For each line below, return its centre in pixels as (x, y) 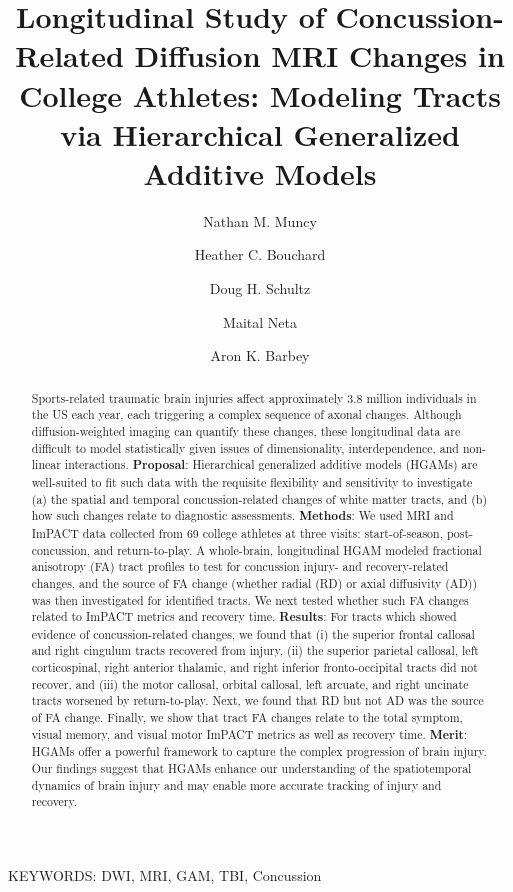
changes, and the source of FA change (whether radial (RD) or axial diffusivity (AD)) (254, 582)
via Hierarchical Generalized (260, 133)
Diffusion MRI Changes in (319, 55)
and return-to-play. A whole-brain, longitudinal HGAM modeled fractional (288, 549)
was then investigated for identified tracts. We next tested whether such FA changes (250, 599)
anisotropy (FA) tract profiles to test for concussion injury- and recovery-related (240, 566)
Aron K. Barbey (260, 355)
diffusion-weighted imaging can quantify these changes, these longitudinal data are (246, 430)
